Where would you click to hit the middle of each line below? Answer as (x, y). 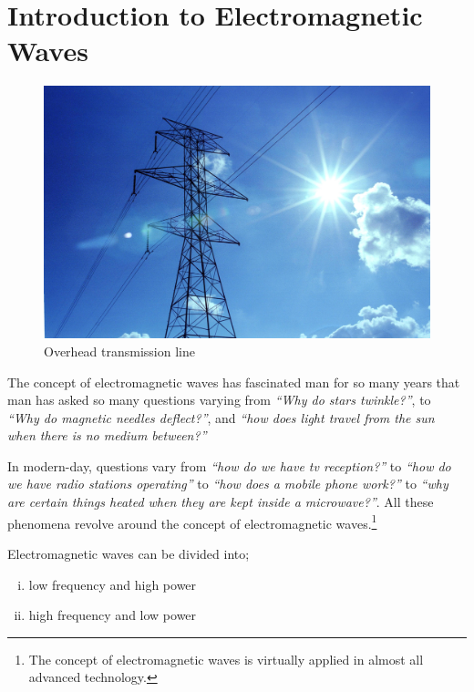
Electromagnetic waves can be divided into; (129, 553)
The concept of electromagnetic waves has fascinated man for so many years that (234, 382)
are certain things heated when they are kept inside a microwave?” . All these (221, 502)
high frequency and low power (113, 615)
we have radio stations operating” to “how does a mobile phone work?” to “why (228, 484)
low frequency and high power (113, 584)
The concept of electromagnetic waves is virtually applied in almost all (226, 659)
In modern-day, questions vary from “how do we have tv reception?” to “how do (229, 465)
